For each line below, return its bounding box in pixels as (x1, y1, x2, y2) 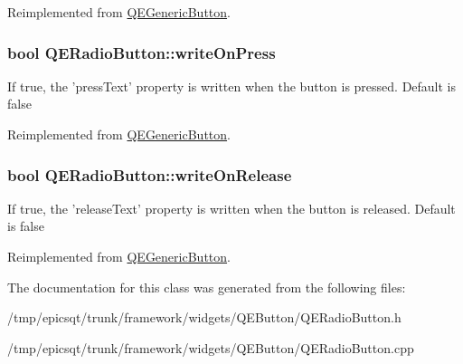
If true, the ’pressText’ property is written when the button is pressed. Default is (7, 76, 457, 95)
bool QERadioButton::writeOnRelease (7, 163, 292, 186)
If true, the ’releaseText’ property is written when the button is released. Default (7, 198, 456, 217)
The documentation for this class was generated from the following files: (7, 277, 406, 296)
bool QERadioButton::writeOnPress (7, 41, 276, 63)
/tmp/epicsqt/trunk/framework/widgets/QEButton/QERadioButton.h (7, 308, 402, 327)
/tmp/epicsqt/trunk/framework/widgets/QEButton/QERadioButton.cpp (7, 338, 414, 357)
